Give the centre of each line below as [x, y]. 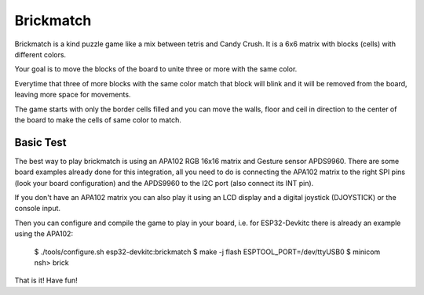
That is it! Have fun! [46, 280]
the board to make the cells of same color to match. [98, 120]
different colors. [40, 54]
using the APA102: [44, 234]
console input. [38, 209]
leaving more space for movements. [73, 95]
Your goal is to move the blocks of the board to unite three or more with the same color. [156, 69]
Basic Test [40, 142]
